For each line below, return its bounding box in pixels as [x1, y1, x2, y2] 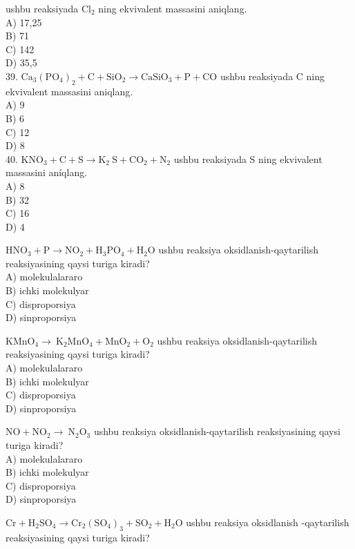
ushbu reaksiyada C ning [220, 68, 325, 83]
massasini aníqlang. [6, 165, 88, 180]
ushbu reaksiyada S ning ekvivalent [173, 151, 323, 166]
